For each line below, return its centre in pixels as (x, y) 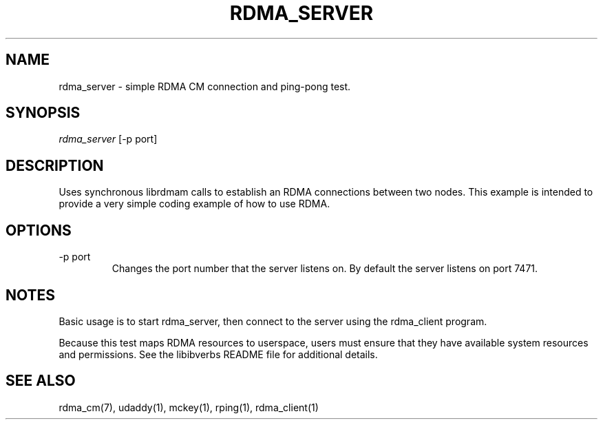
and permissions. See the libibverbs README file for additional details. (218, 354)
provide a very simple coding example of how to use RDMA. (194, 204)
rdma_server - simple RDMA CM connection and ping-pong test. (205, 86)
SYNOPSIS (43, 113)
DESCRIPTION (55, 165)
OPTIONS (39, 230)
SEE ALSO (41, 381)
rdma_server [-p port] (108, 139)
